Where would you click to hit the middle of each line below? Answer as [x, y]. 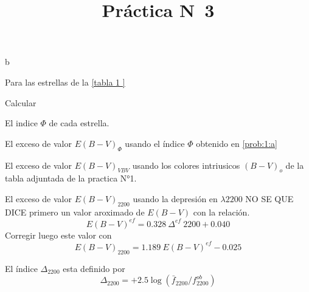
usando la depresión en [175, 198]
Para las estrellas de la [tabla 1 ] [65, 82]
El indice [21, 123]
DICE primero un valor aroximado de [75, 212]
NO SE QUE [269, 198]
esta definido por [94, 268]
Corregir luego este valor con [58, 235]
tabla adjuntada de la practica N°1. [71, 178]
